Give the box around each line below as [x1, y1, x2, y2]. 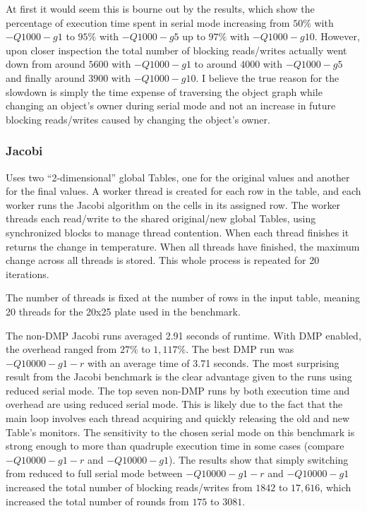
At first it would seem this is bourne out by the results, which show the [6, 1, 315, 16]
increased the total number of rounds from [6, 493, 189, 508]
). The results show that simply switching [168, 452, 349, 467]
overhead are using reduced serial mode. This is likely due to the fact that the [6, 397, 343, 411]
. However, [314, 29, 360, 44]
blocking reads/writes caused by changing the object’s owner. [6, 112, 270, 126]
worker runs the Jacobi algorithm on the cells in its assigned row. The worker [6, 197, 341, 212]
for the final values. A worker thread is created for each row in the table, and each [6, 184, 361, 198]
